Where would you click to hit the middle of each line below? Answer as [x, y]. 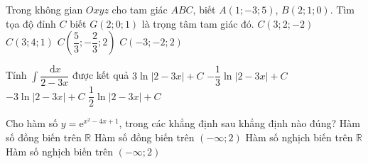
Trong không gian [44, 9]
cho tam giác [140, 9]
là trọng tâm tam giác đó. [198, 23]
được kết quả [101, 75]
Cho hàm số [32, 123]
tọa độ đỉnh [31, 23]
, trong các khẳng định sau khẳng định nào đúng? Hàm [239, 123]
